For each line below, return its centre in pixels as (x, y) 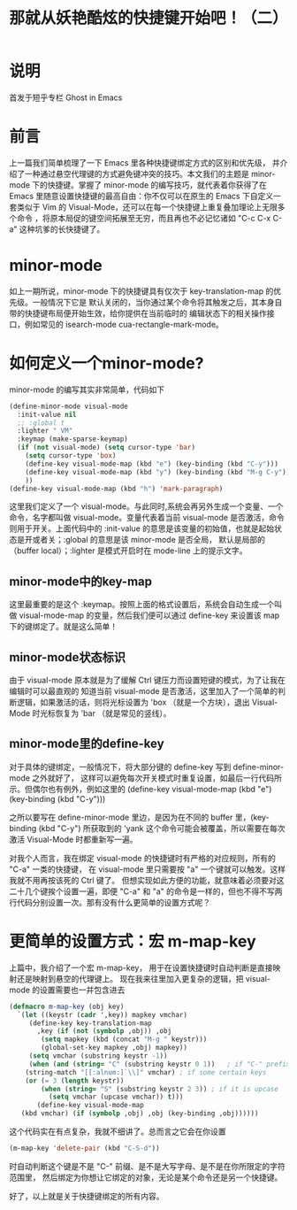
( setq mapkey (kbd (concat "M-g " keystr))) (124, 1040)
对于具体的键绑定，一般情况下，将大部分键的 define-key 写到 (120, 767)
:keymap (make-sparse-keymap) (72, 439)
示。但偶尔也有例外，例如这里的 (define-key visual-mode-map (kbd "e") (141, 789)
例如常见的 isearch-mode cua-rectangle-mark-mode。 (124, 324)
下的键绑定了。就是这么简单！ (63, 627)
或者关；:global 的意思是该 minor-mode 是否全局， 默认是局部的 (148, 540)
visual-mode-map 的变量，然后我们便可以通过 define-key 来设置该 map (149, 615)
